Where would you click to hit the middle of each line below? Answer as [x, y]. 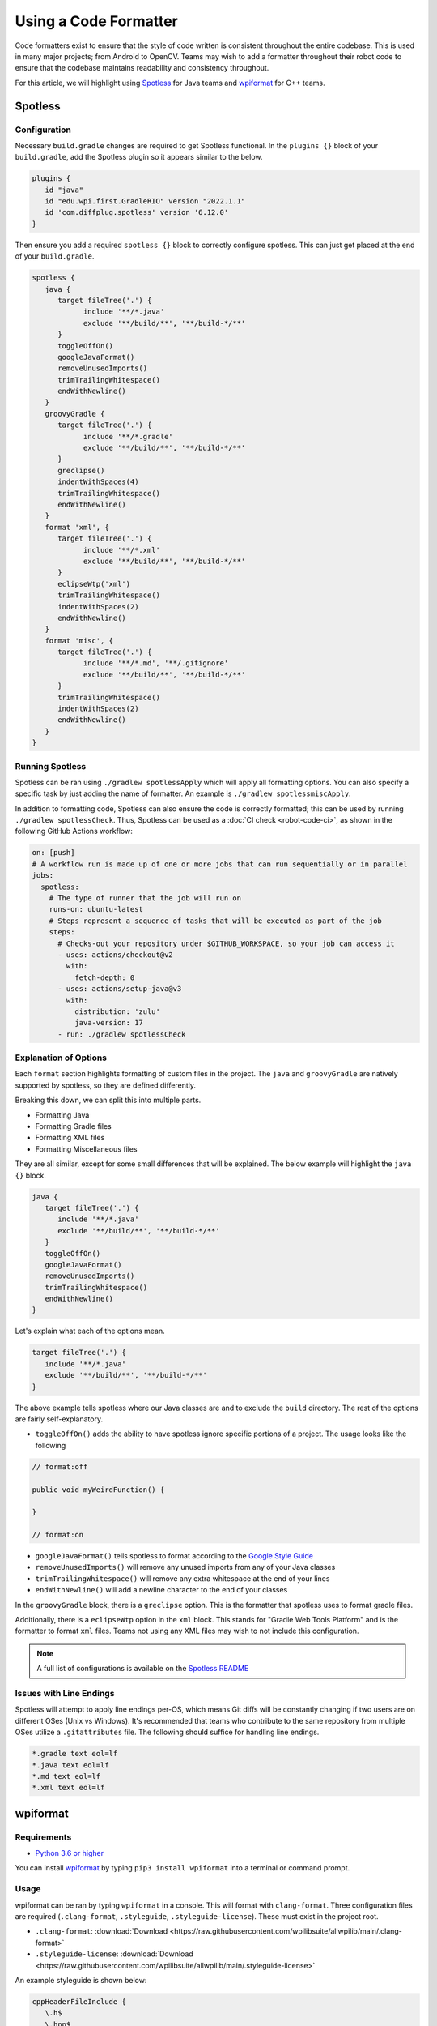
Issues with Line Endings [65, 1693]
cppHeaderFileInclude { [79, 2001]
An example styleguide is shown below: [81, 1980]
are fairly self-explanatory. [59, 1419]
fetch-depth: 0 [104, 977]
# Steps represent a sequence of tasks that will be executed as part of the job [215, 921]
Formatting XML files [70, 1138]
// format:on [58, 1535]
